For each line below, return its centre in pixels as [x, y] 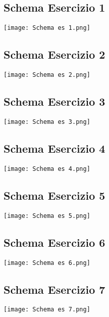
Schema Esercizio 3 [54, 101]
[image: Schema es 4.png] [47, 169]
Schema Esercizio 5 [54, 195]
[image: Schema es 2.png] [47, 75]
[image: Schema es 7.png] [47, 310]
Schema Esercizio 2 [54, 54]
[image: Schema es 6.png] [47, 263]
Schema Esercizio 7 [54, 289]
